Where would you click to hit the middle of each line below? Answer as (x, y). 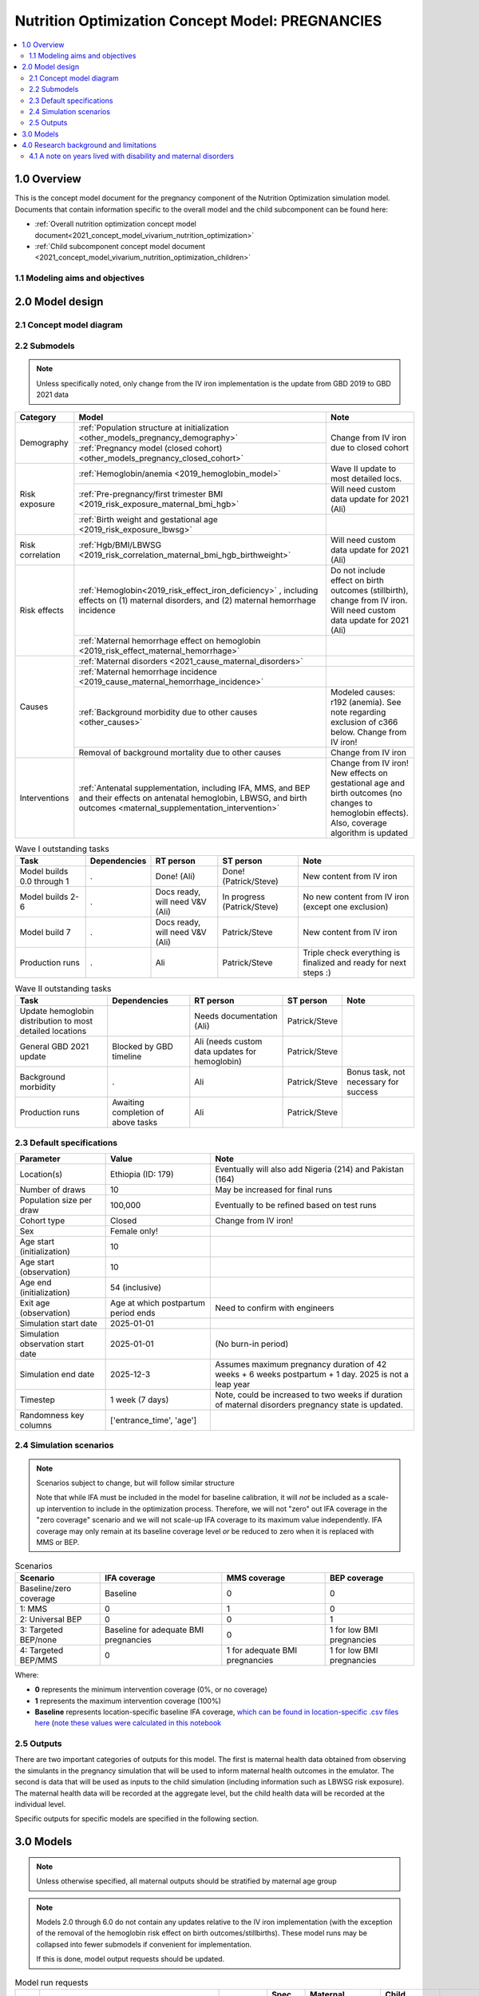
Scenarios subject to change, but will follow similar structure (135, 1483)
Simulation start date (58, 1324)
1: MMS (34, 1609)
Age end (36, 1283)
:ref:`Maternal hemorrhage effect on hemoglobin (170, 640)
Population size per (56, 1200)
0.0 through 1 (44, 881)
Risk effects (42, 611)
